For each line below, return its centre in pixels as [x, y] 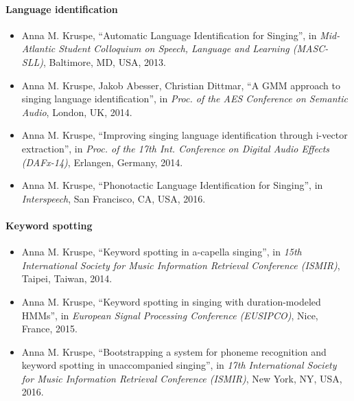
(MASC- [310, 48]
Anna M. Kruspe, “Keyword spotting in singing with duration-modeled [171, 301]
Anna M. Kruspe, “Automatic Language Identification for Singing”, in [169, 35]
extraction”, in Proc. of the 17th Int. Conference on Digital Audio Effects [176, 148]
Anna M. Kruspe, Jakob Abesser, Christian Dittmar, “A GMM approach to [181, 85]
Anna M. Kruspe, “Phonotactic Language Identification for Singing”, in [172, 185]
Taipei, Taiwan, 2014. [67, 278]
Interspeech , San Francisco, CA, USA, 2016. [114, 198]
